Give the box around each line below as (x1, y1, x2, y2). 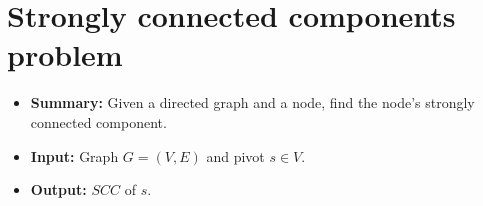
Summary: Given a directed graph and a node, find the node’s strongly (30, 92, 475, 113)
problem (7, 34, 123, 75)
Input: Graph (30, 145, 119, 166)
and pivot (206, 145, 265, 166)
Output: (30, 179, 87, 200)
